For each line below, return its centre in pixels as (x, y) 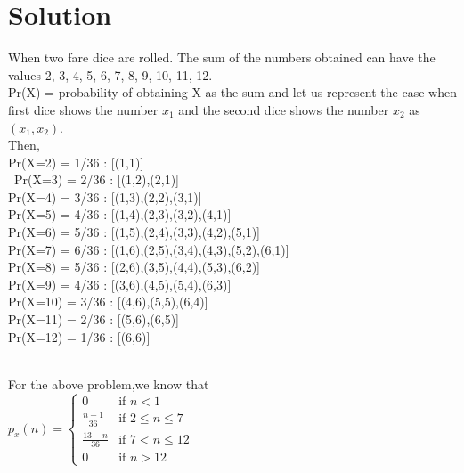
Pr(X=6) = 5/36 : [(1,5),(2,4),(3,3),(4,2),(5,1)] (134, 232)
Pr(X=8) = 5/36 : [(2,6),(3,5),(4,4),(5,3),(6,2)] (134, 267)
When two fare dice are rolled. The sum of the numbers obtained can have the (222, 57)
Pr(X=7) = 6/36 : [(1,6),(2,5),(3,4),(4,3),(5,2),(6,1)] (149, 249)
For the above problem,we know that (109, 383)
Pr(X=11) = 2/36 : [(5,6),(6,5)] (94, 319)
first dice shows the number (83, 109)
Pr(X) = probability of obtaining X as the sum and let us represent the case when (232, 92)
